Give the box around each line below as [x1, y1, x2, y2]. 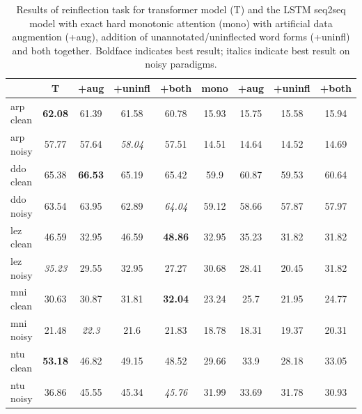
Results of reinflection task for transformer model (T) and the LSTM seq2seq [16, 2, 346, 16]
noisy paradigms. [145, 56, 217, 71]
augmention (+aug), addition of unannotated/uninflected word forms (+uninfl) [12, 29, 350, 44]
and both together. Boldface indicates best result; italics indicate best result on [12, 43, 350, 57]
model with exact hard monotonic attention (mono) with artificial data [29, 15, 333, 30]
